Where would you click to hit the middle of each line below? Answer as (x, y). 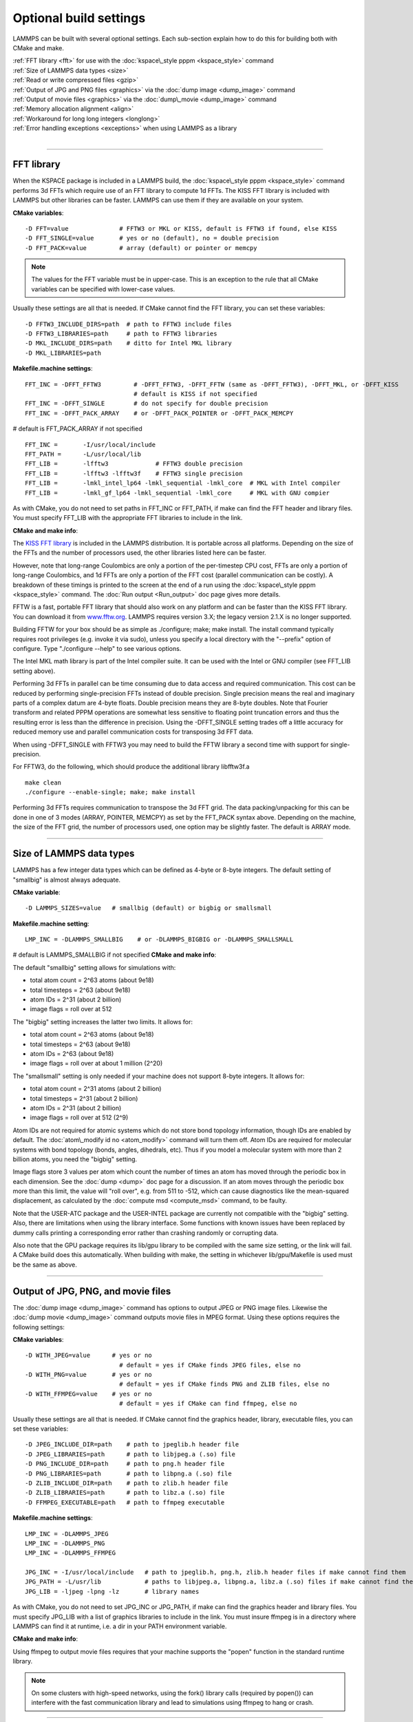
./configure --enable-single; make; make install (110, 792)
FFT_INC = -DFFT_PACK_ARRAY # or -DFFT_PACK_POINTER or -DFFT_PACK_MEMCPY (159, 413)
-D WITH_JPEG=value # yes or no (89, 1356)
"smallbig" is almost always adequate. (66, 880)
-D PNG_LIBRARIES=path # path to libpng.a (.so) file (128, 1473)
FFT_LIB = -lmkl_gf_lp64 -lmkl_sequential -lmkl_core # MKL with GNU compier (178, 493)
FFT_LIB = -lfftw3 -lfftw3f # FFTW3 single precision (134, 473)
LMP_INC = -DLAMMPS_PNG (65, 1543)
